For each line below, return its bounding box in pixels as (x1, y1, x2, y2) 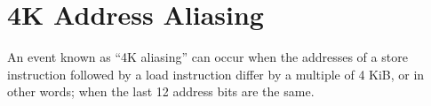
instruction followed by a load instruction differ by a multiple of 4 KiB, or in (7, 64, 425, 83)
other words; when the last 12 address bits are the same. (7, 82, 315, 101)
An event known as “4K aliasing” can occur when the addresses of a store (7, 48, 408, 66)
